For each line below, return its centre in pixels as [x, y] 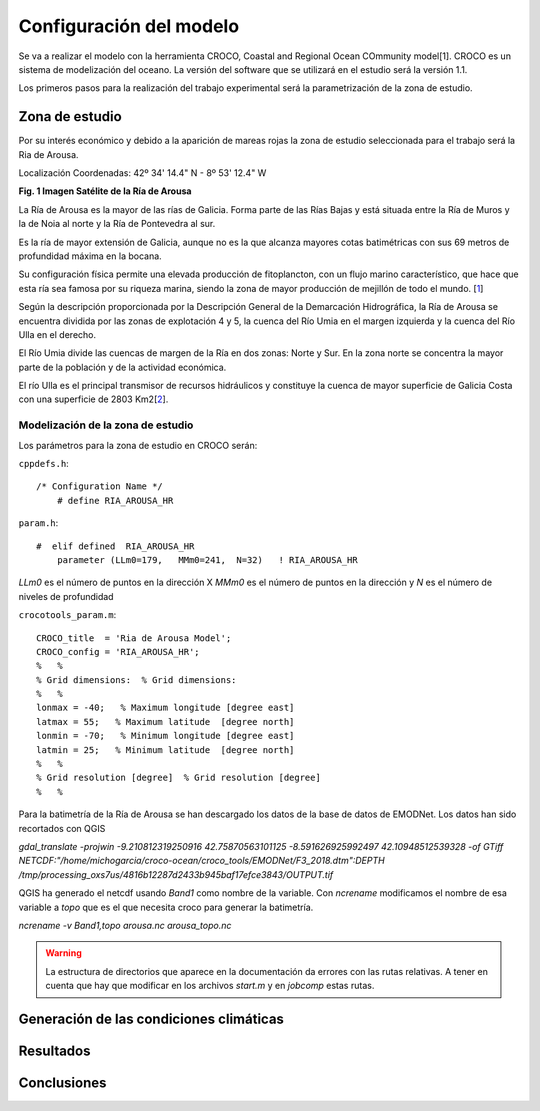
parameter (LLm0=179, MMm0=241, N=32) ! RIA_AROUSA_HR [207, 559]
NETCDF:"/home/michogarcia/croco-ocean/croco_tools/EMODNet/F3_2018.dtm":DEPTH [201, 861]
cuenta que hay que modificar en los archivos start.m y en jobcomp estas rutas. [210, 986]
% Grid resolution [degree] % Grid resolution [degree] [179, 778]
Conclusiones [62, 1082]
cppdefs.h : [43, 464]
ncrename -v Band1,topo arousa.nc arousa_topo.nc [125, 925]
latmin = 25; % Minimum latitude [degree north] [165, 749]
